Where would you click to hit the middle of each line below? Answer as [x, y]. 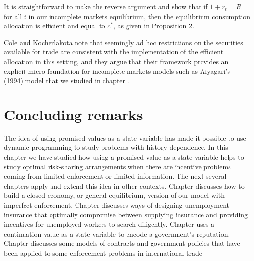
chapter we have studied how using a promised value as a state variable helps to [124, 157]
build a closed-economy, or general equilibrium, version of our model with [114, 195]
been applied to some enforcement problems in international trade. [104, 253]
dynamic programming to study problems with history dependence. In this [116, 147]
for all [13, 16]
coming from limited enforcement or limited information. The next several [115, 176]
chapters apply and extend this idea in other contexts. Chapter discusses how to [124, 185]
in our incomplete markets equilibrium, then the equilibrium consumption [140, 16]
